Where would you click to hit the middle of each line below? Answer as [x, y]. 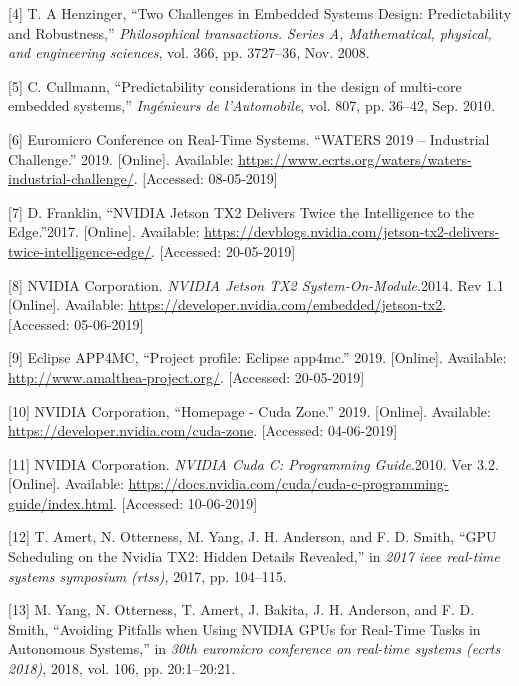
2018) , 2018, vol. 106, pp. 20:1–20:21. [122, 668]
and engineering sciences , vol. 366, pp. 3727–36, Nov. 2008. [189, 52]
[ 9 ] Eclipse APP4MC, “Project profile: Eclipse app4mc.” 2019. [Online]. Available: [257, 357]
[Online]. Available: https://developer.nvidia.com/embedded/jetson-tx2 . [227, 304]
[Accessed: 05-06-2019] [76, 323]
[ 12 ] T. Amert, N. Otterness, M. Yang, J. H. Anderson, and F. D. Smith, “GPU [252, 536]
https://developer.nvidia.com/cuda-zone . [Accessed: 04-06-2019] [203, 430]
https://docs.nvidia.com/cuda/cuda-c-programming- [288, 483]
